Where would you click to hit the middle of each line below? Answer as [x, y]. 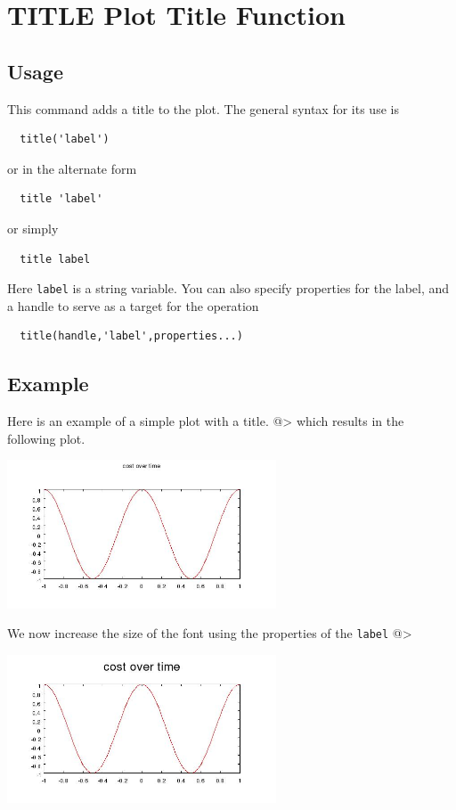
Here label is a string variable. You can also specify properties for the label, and [228, 288]
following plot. [46, 438]
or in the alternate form [72, 168]
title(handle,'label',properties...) [131, 336]
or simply [33, 228]
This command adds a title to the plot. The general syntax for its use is [203, 108]
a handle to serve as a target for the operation [133, 305]
